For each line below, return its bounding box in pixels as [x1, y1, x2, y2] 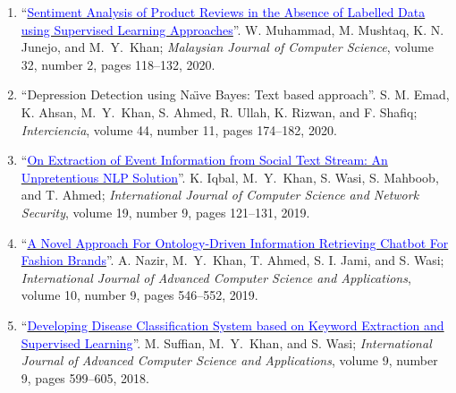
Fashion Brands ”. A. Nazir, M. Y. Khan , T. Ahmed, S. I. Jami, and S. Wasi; [21, 251, 444, 269]
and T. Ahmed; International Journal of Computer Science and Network [21, 185, 419, 204]
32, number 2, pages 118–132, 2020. [21, 55, 215, 73]
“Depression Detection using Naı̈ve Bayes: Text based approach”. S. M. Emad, [21, 85, 450, 104]
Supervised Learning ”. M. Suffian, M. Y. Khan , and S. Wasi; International [21, 333, 432, 352]
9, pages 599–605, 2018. [21, 368, 149, 387]
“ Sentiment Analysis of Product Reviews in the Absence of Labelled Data [21, 3, 426, 21]
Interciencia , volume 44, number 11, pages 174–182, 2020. [21, 120, 337, 139]
